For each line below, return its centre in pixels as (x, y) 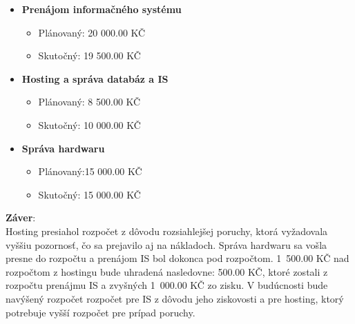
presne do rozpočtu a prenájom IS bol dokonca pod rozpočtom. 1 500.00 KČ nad (177, 258)
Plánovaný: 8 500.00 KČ (89, 102)
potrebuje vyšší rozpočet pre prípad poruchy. (100, 312)
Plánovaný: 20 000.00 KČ (92, 32)
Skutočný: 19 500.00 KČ (89, 55)
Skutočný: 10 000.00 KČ (89, 124)
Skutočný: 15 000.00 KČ (89, 194)
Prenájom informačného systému (102, 9)
